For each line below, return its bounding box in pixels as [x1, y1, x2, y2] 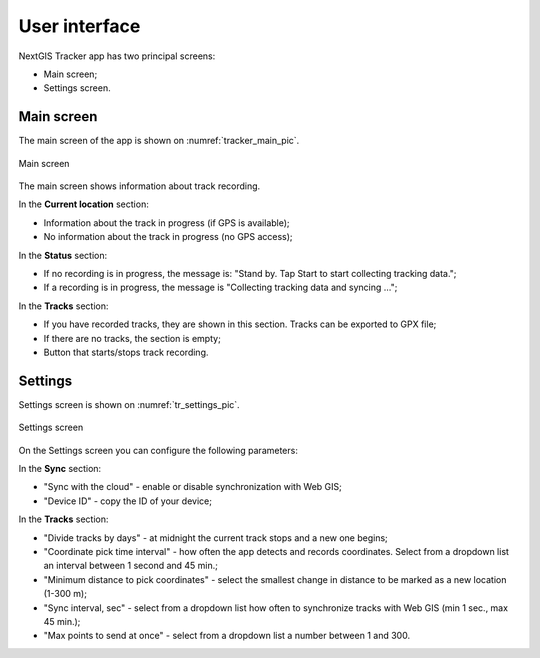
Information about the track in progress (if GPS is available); [43, 216, 290, 229]
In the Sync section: [18, 463, 102, 474]
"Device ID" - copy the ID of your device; [43, 495, 212, 507]
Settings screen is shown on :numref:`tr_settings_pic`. [18, 398, 240, 410]
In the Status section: [18, 249, 108, 261]
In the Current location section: [18, 198, 149, 210]
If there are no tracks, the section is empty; [43, 332, 222, 344]
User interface [18, 15, 141, 37]
